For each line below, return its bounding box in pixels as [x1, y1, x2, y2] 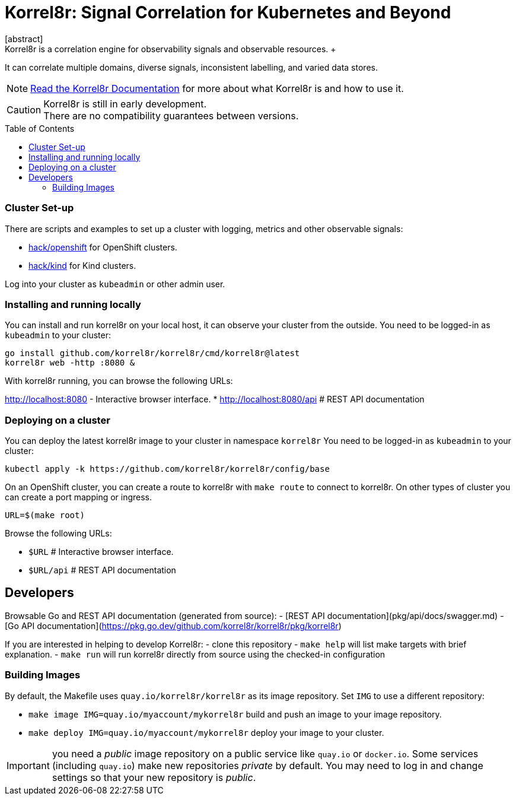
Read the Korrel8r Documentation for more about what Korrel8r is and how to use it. [30, 82, 404, 94]
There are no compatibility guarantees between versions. [43, 109, 299, 122]
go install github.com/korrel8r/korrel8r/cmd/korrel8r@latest [5, 348, 300, 358]
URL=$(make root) [5, 510, 85, 520]
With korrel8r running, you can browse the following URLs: [5, 376, 233, 386]
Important [7, 759, 50, 772]
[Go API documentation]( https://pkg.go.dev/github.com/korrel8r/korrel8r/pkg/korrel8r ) [5, 620, 342, 631]
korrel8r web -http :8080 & [5, 358, 135, 368]
